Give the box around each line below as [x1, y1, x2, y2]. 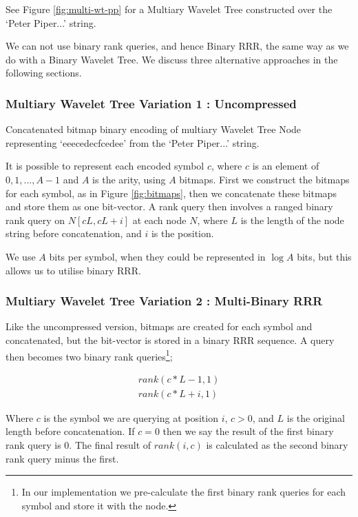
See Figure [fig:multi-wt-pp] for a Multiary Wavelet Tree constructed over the [6, 2, 333, 16]
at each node [132, 212, 187, 227]
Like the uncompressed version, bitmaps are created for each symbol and [6, 319, 313, 334]
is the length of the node [240, 212, 344, 227]
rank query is [6, 438, 61, 452]
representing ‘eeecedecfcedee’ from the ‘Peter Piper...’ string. [6, 135, 260, 150]
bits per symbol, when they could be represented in [49, 249, 266, 263]
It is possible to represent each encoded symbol [6, 159, 204, 173]
